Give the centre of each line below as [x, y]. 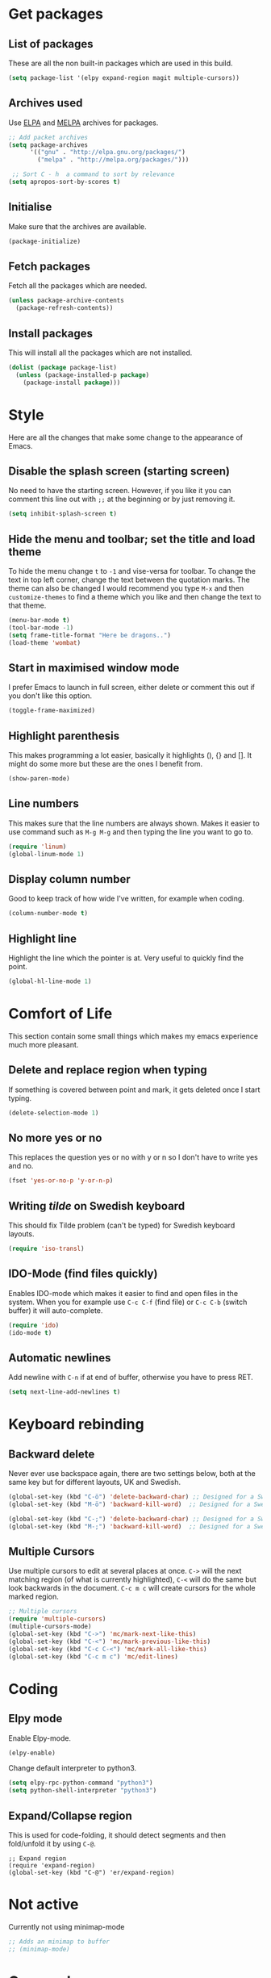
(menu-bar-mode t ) [39, 621]
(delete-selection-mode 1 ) [54, 1113]
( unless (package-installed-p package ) [83, 375]
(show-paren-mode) [39, 779]
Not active [44, 1905]
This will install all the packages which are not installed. [100, 353]
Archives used [46, 103]
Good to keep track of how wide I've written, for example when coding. [126, 899]
